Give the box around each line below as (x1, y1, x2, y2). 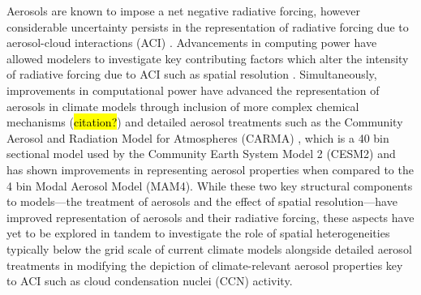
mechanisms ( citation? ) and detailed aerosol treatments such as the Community (6, 113, 403, 130)
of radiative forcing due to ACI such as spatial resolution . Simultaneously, (6, 66, 377, 83)
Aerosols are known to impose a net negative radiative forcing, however (6, 2, 360, 19)
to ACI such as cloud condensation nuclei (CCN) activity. (6, 272, 293, 289)
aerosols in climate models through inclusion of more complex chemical (6, 97, 359, 114)
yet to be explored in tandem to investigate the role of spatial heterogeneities (6, 224, 390, 242)
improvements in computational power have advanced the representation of (6, 81, 380, 98)
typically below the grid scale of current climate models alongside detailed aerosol (6, 240, 412, 257)
